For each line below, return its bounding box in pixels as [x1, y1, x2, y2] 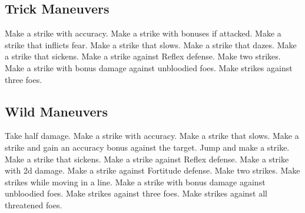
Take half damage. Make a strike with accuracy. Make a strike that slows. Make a [5, 129, 299, 142]
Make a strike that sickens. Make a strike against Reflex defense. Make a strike [5, 152, 289, 165]
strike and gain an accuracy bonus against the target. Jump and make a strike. [5, 141, 290, 153]
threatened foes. [5, 198, 62, 211]
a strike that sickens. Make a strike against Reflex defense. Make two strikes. [5, 50, 281, 62]
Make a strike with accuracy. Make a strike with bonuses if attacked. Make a [5, 27, 281, 39]
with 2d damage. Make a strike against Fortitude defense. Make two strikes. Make [5, 164, 300, 177]
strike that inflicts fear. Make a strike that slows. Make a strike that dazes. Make [5, 38, 297, 51]
